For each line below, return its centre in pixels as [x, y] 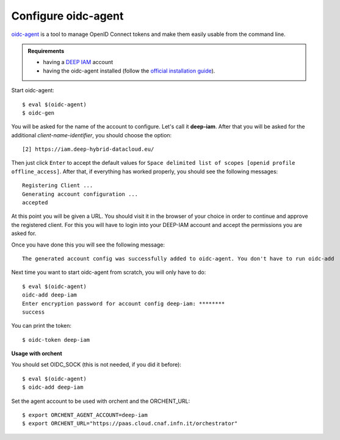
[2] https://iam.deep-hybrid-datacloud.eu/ [88, 149]
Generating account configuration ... [80, 194]
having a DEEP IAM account [78, 62]
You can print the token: [42, 326]
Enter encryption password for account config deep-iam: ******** [124, 303]
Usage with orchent [37, 353]
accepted [35, 203]
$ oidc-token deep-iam [56, 340]
